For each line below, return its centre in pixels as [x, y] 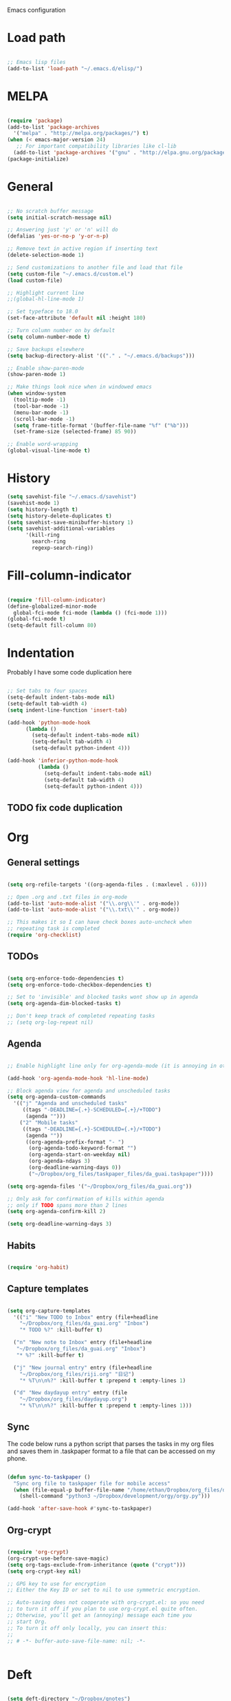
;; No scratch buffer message [51, 211]
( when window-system [37, 393]
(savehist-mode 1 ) [33, 503]
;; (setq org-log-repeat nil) [51, 1022]
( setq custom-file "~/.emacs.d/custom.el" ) [70, 274]
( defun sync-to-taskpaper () [49, 1477]
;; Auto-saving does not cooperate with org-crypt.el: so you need [106, 1602]
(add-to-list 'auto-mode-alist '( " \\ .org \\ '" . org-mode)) [93, 903]
